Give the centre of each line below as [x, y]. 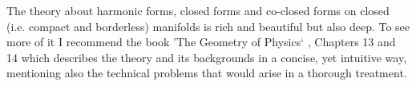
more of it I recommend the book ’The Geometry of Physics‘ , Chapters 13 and [201, 42]
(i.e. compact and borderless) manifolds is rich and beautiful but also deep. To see [208, 26]
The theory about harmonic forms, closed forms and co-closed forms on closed [198, 10]
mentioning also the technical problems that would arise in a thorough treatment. [207, 73]
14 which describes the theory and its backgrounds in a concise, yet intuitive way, [207, 57]
